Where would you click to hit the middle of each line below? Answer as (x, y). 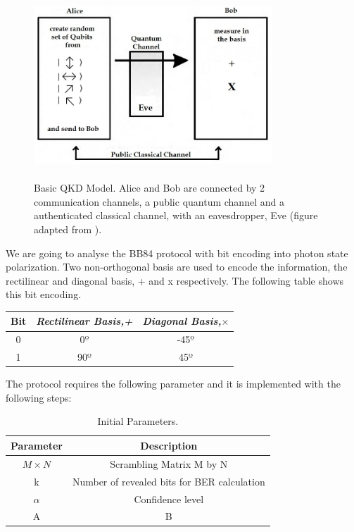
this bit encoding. (44, 294)
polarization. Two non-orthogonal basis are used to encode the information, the (177, 267)
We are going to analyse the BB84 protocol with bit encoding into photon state (177, 253)
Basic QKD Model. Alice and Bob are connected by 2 (150, 188)
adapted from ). (68, 229)
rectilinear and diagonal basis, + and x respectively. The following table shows (175, 280)
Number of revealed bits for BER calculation (169, 481)
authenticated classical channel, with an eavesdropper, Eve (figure (176, 215)
